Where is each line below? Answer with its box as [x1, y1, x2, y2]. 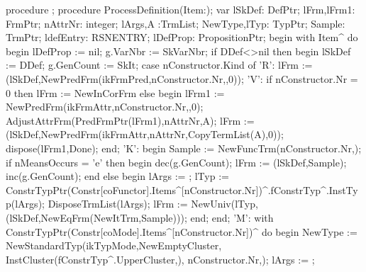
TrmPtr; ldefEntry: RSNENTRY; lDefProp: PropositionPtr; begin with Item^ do [6, 30, 358, 45]
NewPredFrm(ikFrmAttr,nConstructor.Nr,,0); [6, 99, 204, 114]
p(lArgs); [6, 196, 45, 211]
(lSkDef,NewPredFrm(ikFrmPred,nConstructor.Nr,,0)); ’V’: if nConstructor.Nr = [6, 71, 358, 86]
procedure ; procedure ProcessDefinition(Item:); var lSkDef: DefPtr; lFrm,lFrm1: [6, 2, 355, 16]
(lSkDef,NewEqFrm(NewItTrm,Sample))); [6, 210, 187, 225]
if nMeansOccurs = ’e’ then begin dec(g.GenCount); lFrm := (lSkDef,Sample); [6, 154, 347, 169]
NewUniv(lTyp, [191, 196, 258, 211]
